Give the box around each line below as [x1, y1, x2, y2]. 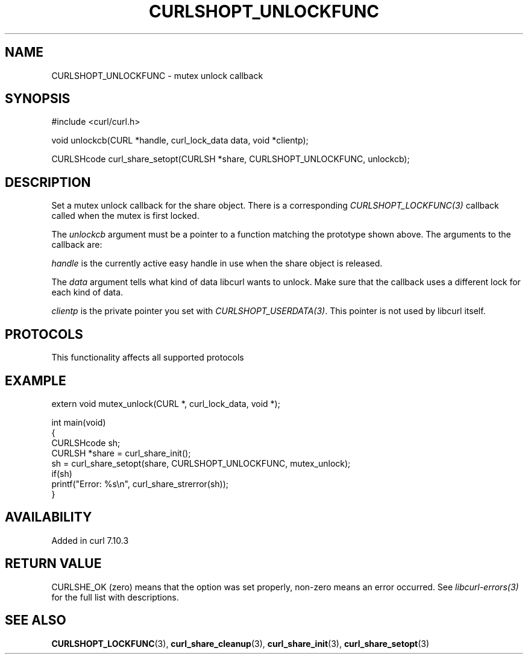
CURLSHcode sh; [51, 437, 121, 448]
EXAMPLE [5, 373, 66, 388]
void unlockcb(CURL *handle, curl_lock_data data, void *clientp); [51, 135, 309, 146]
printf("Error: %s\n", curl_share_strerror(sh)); [51, 478, 229, 489]
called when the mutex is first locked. [51, 210, 200, 221]
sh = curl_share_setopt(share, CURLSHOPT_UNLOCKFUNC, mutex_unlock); [51, 458, 351, 468]
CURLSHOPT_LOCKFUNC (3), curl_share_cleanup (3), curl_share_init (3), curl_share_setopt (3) [51, 638, 430, 649]
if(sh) [51, 468, 72, 479]
